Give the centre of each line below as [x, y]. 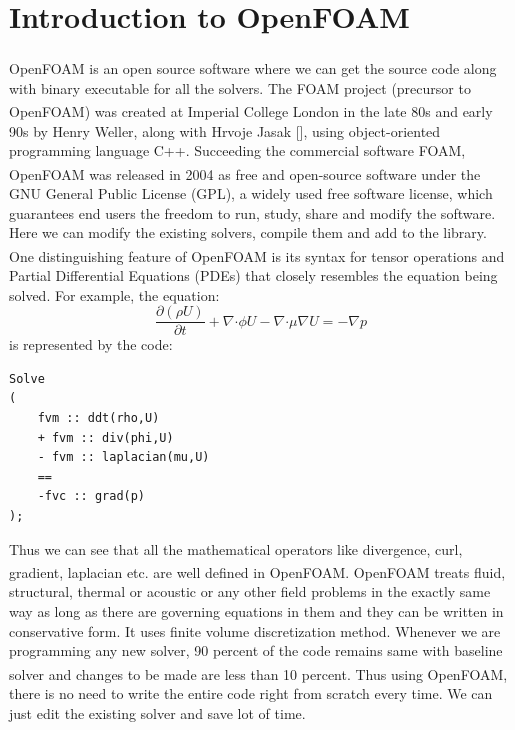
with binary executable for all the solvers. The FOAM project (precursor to [240, 87]
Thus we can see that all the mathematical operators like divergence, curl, [236, 548]
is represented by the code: [91, 344]
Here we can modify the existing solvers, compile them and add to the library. [248, 232]
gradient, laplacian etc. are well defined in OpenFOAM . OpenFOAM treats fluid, [257, 571]
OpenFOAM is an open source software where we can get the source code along [253, 68]
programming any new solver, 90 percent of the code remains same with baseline [256, 650]
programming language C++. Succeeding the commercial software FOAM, [237, 150]
